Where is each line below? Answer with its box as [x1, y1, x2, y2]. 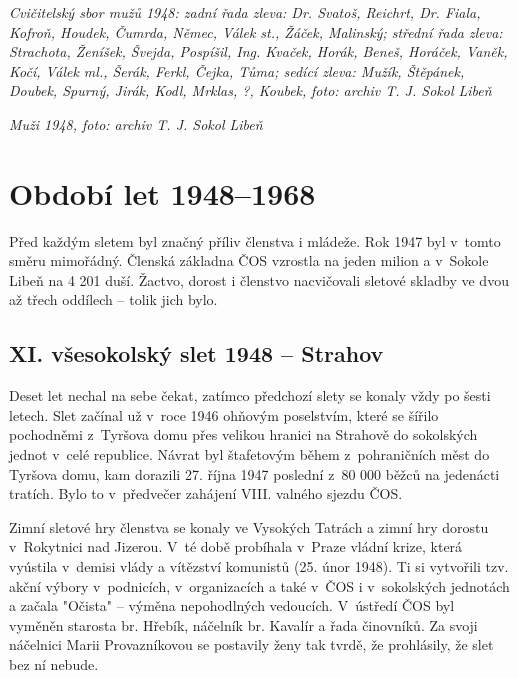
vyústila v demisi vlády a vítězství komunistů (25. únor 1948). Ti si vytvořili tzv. [9, 556, 509, 577]
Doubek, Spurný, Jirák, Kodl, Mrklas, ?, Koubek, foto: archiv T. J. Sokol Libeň [9, 80, 492, 101]
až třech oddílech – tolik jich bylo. [9, 289, 218, 310]
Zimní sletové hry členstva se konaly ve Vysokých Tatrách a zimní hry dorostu [9, 516, 489, 537]
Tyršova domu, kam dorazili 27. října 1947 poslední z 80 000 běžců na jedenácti [9, 463, 500, 484]
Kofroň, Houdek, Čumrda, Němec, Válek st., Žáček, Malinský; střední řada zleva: [9, 21, 503, 42]
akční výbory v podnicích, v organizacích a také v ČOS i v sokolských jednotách [9, 575, 510, 596]
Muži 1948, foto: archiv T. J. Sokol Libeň [9, 113, 263, 134]
